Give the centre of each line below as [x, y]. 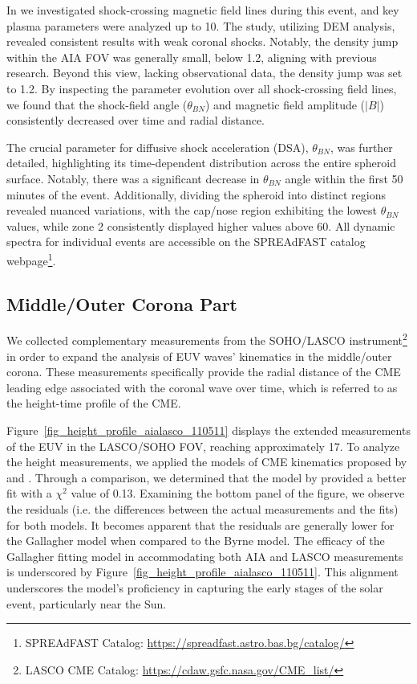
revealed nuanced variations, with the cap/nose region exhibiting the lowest [192, 210]
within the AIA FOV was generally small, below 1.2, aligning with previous [192, 57]
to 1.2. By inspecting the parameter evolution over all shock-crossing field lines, [202, 88]
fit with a [29, 493]
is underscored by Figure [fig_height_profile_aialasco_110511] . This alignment [202, 572]
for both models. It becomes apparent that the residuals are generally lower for [200, 524]
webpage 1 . [31, 259]
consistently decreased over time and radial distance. [136, 120]
